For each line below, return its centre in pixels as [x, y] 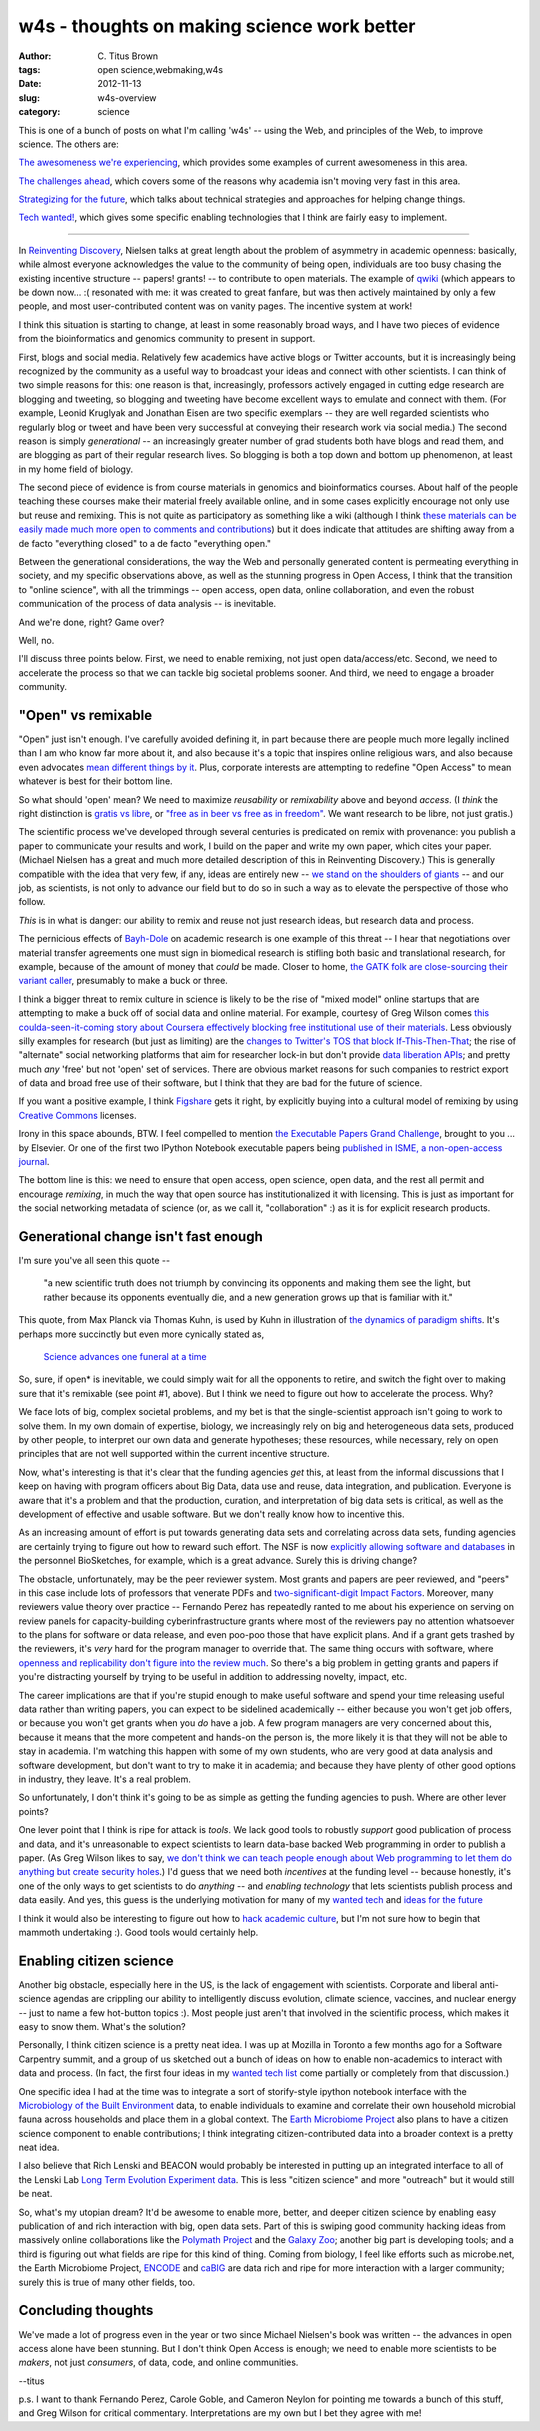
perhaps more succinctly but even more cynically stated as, [141, 1334]
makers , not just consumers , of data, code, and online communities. [158, 2362]
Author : [35, 56]
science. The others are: [68, 144]
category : [39, 112]
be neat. [35, 2194]
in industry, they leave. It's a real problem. [105, 1779]
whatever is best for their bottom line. [96, 781]
